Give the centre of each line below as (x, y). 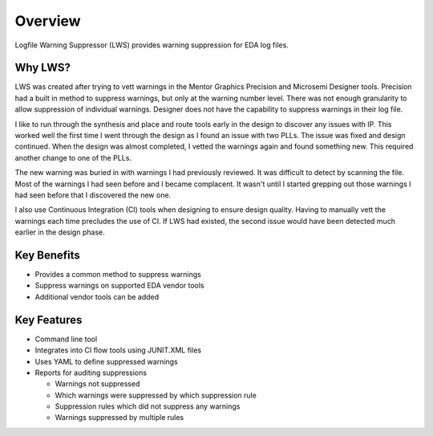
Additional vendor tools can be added (97, 296)
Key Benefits (47, 255)
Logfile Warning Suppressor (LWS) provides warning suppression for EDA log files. (152, 45)
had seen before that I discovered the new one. (93, 195)
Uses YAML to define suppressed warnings (106, 361)
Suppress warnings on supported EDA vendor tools (119, 286)
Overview (48, 21)
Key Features (49, 320)
